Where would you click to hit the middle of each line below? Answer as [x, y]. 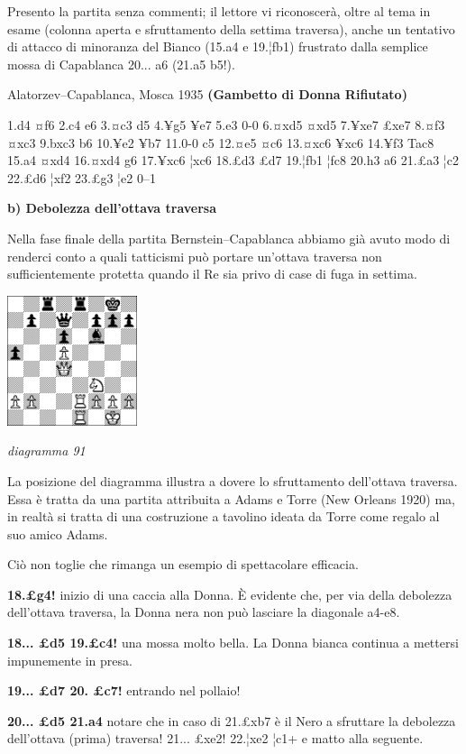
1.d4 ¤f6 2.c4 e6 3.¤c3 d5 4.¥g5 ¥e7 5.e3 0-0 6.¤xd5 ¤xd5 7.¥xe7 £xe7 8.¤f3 [226, 124]
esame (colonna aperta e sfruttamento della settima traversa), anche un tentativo [231, 28]
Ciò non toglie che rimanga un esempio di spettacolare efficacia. [183, 564]
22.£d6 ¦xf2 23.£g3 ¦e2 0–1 [82, 177]
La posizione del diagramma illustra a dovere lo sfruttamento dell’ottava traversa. [233, 480]
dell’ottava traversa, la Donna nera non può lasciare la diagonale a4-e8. [204, 612]
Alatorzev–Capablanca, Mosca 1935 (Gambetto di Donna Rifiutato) [207, 94]
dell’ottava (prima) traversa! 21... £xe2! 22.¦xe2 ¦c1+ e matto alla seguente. [215, 738]
